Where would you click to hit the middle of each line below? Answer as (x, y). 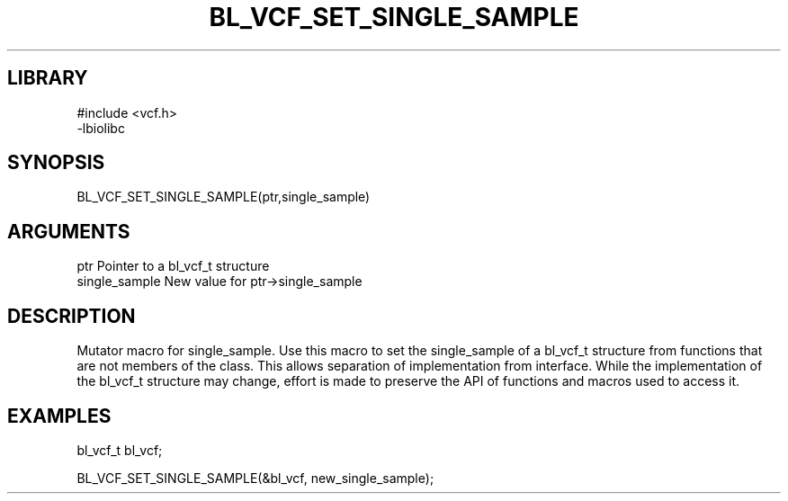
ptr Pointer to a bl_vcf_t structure (173, 266)
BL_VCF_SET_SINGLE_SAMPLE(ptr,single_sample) (224, 197)
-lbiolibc (101, 128)
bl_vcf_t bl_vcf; (120, 450)
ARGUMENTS (69, 231)
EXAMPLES (59, 416)
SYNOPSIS (56, 163)
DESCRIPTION (72, 316)
